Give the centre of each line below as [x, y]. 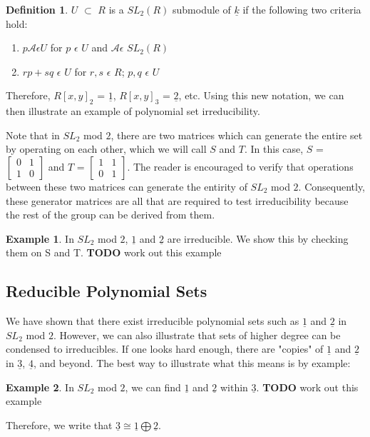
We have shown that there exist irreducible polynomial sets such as [153, 321]
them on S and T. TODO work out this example [114, 252]
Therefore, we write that [59, 425]
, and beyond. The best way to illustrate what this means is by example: [192, 362]
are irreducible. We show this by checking [258, 238]
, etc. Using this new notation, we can [261, 95]
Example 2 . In [40, 387]
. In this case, [274, 149]
